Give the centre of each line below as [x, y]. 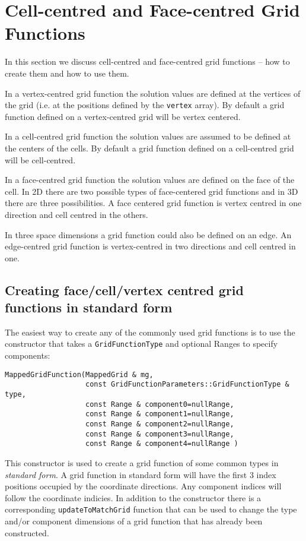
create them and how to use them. [67, 73]
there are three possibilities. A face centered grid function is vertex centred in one [153, 203]
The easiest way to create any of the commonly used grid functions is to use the [150, 332]
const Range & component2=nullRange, [160, 424]
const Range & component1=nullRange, [160, 414]
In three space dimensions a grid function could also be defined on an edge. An [148, 234]
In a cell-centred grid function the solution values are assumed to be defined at [148, 136]
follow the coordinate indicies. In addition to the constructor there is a [133, 497]
